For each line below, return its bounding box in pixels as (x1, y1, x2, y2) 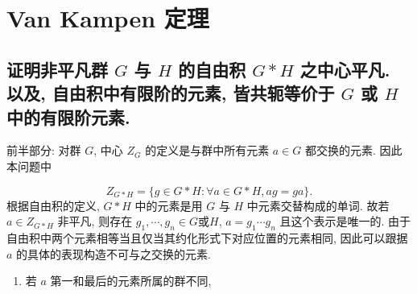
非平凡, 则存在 (57, 213, 133, 230)
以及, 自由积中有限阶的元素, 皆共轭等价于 (6, 81, 335, 106)
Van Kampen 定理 (6, 2, 209, 35)
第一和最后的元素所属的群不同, (50, 272, 212, 289)
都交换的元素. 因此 (305, 142, 403, 159)
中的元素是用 (134, 197, 203, 213)
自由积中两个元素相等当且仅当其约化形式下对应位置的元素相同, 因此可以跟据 (6, 229, 408, 246)
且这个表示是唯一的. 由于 (279, 213, 411, 230)
